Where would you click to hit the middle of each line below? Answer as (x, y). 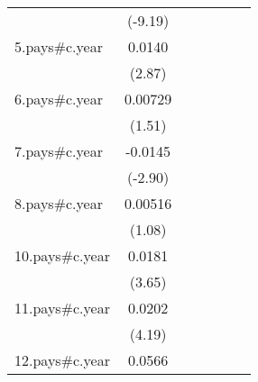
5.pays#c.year (59, 46)
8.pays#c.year (59, 203)
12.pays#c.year (62, 360)
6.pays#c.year (59, 99)
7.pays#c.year (59, 151)
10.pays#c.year (62, 255)
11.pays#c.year (62, 308)
